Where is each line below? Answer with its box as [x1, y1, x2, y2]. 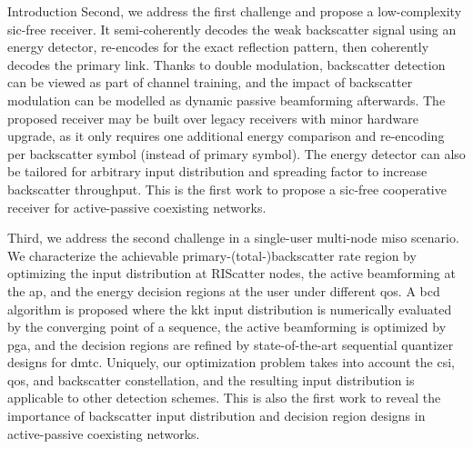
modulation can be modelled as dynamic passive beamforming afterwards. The [7, 90, 446, 109]
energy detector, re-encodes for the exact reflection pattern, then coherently [7, 37, 429, 56]
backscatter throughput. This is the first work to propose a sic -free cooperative [7, 179, 447, 198]
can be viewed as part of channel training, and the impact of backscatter [7, 73, 413, 92]
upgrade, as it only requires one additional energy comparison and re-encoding [7, 126, 445, 145]
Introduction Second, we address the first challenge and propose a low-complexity [7, 2, 462, 20]
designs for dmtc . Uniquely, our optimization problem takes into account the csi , [7, 353, 456, 372]
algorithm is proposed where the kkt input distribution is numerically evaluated [7, 299, 452, 318]
